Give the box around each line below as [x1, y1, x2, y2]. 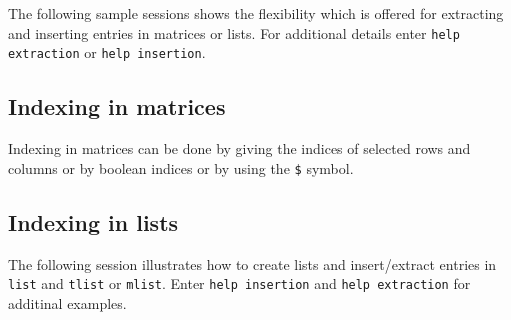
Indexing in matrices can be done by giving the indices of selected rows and [8, 138, 471, 159]
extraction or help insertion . [8, 42, 206, 63]
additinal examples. [8, 292, 127, 313]
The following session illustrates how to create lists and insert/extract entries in [8, 253, 497, 274]
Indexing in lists [8, 206, 179, 237]
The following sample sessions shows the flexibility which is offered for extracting [8, 3, 504, 23]
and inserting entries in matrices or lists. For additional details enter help [8, 22, 460, 43]
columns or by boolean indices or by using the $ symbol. [8, 157, 354, 178]
